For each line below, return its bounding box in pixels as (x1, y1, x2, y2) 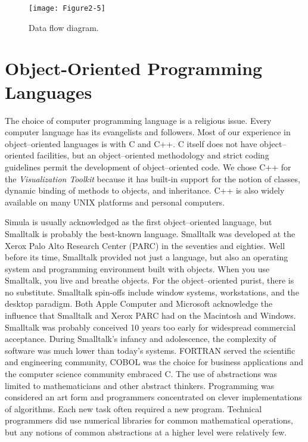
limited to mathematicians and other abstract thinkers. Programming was (5, 379, 275, 391)
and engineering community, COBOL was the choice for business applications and (5, 356, 303, 368)
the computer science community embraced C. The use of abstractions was (5, 368, 277, 380)
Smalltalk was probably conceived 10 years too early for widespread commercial (5, 320, 296, 333)
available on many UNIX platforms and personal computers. (5, 195, 225, 208)
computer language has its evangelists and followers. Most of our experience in (5, 126, 291, 138)
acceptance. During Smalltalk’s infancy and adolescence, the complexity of (5, 332, 276, 345)
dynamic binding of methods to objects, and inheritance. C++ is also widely (5, 184, 285, 197)
